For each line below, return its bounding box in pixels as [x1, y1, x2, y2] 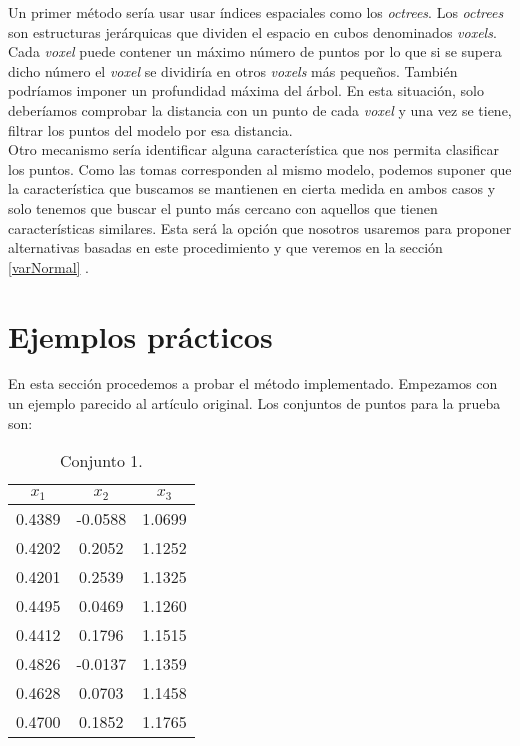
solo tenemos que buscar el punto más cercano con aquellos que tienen [8, 197, 438, 218]
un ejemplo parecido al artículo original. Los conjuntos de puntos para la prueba [8, 393, 501, 414]
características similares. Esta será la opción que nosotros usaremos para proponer [8, 217, 512, 238]
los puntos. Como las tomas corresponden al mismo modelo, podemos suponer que [8, 158, 512, 179]
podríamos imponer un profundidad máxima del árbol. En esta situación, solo [8, 80, 484, 101]
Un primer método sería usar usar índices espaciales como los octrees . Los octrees [8, 2, 504, 22]
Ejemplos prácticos [8, 315, 273, 356]
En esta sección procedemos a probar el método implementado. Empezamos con [8, 373, 498, 394]
